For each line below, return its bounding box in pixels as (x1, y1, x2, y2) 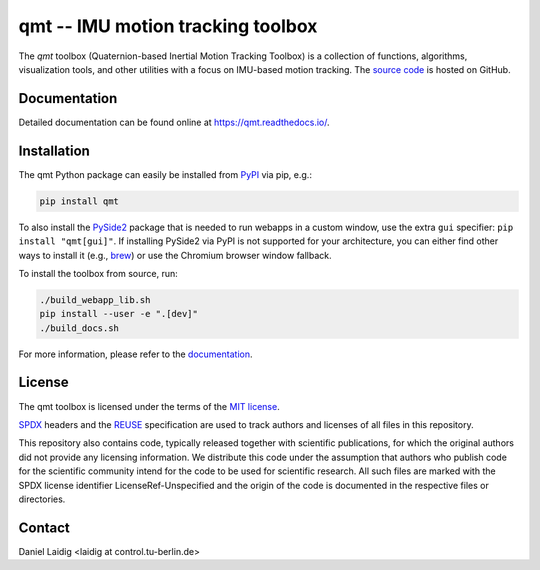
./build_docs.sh (39, 322, 120, 334)
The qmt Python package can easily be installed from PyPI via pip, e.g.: (18, 168, 312, 180)
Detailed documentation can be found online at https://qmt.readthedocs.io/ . (18, 116, 330, 128)
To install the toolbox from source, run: (18, 267, 179, 279)
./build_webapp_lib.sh (39, 294, 151, 305)
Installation (18, 142, 90, 159)
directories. (18, 493, 66, 505)
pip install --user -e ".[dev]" (39, 308, 199, 320)
